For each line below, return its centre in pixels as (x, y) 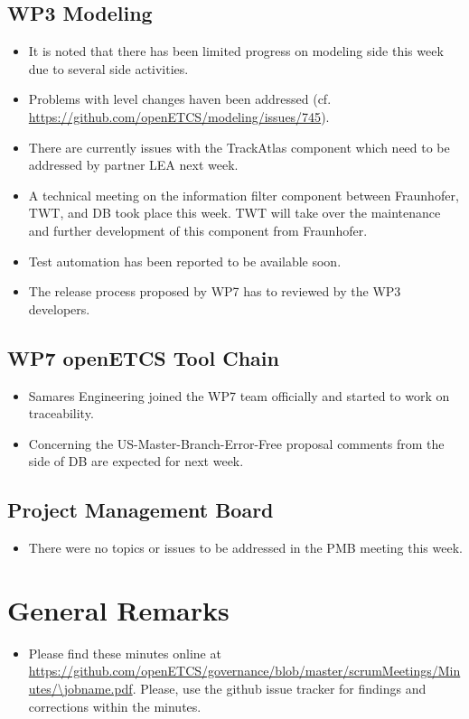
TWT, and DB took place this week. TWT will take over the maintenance (234, 213)
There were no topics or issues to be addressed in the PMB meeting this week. (245, 548)
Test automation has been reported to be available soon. (185, 261)
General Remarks (118, 609)
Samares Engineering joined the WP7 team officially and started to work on (239, 395)
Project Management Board (141, 510)
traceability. (61, 413)
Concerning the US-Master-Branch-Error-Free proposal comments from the (236, 443)
